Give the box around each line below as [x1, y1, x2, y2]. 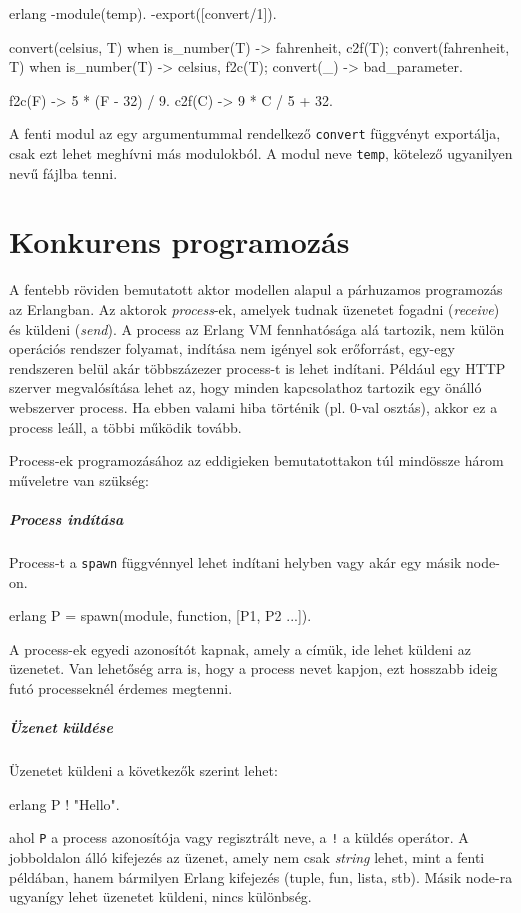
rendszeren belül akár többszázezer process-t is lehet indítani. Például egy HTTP [9, 357, 506, 378]
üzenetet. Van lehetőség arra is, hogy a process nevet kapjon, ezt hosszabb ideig [9, 658, 498, 679]
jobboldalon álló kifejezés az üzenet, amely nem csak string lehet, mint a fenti [9, 846, 485, 867]
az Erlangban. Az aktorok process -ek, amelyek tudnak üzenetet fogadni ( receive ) [9, 299, 500, 319]
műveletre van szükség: [9, 469, 149, 490]
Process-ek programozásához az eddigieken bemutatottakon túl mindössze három [9, 450, 504, 471]
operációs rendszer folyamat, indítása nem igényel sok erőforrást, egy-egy [9, 338, 455, 359]
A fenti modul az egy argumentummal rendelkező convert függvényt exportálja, [9, 123, 501, 144]
